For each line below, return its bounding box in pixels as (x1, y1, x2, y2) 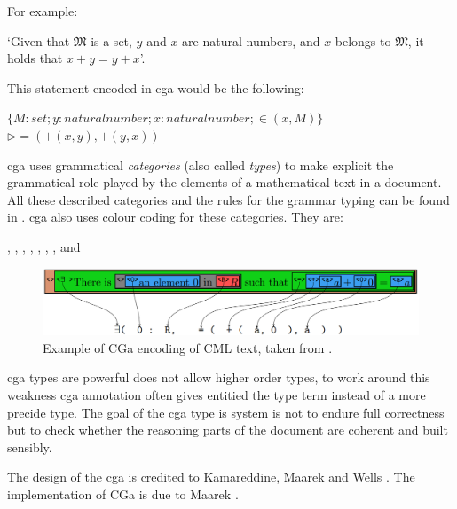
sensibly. (7, 437, 52, 456)
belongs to (335, 31, 391, 50)
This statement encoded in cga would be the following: (7, 78, 304, 97)
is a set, (91, 31, 132, 50)
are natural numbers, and (182, 31, 320, 50)
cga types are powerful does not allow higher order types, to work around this (7, 368, 430, 387)
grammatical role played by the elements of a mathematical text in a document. (7, 173, 442, 192)
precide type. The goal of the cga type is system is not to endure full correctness (7, 403, 445, 421)
